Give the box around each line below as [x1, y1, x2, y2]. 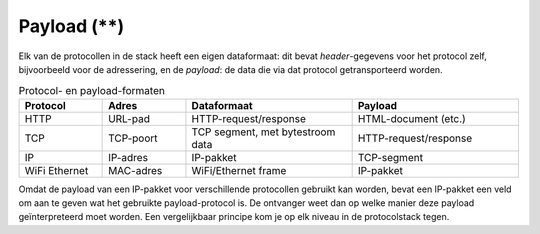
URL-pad [108, 111, 150, 125]
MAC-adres [108, 163, 163, 177]
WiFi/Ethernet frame [191, 163, 287, 177]
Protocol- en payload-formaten [18, 83, 165, 97]
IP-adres [108, 150, 149, 164]
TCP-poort [108, 131, 159, 145]
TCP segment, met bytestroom [191, 125, 336, 139]
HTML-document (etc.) [357, 111, 467, 125]
